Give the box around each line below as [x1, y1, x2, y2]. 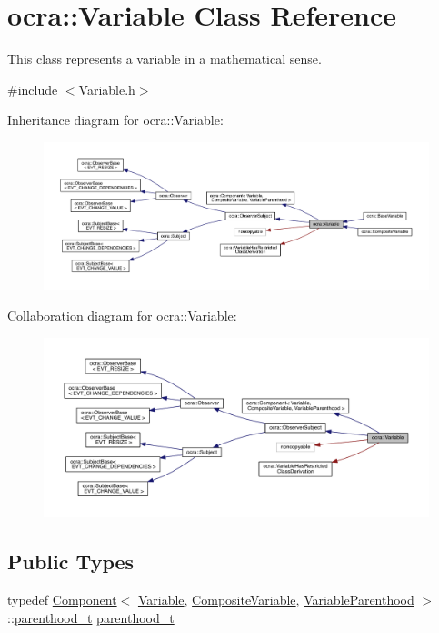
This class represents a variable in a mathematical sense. [7, 49, 322, 68]
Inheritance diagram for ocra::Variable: [7, 110, 224, 129]
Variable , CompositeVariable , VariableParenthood [137, 590, 414, 609]
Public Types [7, 547, 135, 576]
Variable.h [78, 79, 135, 98]
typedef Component [7, 590, 117, 609]
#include [7, 79, 58, 98]
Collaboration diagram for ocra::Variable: [7, 305, 237, 324]
